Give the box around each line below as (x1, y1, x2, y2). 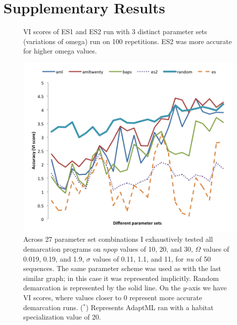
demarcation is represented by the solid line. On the (23, 282, 181, 293)
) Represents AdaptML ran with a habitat (86, 302, 214, 312)
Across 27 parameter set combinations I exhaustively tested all (23, 234, 213, 244)
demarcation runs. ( (23, 302, 83, 312)
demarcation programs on (23, 244, 101, 254)
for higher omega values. (23, 46, 97, 56)
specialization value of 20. (23, 312, 101, 322)
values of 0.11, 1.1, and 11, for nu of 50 (93, 253, 211, 264)
